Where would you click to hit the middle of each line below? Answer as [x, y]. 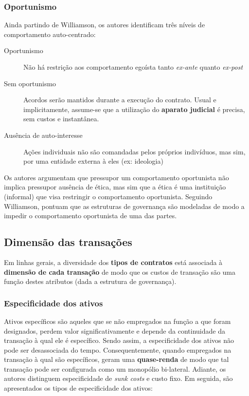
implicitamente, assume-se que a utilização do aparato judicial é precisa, [134, 109]
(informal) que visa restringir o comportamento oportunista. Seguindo [108, 196]
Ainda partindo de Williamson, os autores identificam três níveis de [105, 25]
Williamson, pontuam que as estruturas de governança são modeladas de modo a [124, 206]
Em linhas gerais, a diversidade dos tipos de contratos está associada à [113, 262]
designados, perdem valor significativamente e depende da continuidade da [115, 330]
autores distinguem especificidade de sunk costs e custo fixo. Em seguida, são [118, 378]
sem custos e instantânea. [61, 119]
